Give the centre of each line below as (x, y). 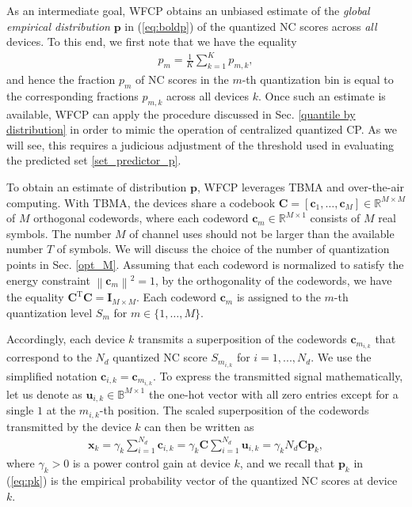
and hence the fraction (61, 79)
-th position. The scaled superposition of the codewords (234, 410)
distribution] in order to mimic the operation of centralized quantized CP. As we (202, 129)
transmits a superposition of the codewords (242, 339)
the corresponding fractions (72, 95)
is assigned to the (278, 297)
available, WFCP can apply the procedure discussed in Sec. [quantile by (181, 114)
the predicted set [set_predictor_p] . (94, 160)
